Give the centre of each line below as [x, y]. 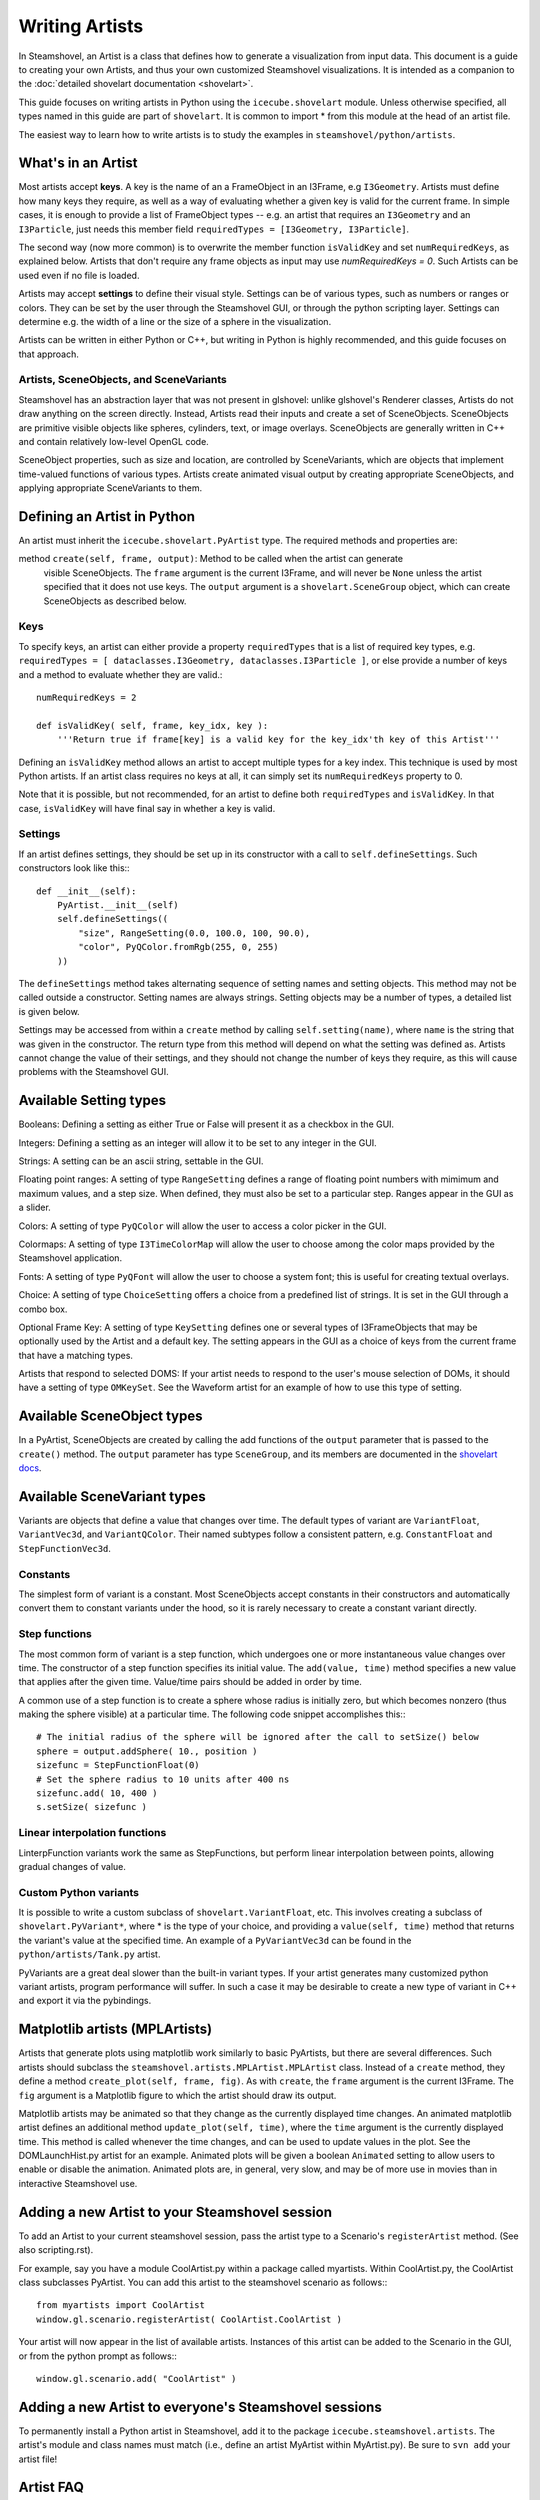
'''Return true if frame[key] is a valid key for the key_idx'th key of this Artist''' [278, 739]
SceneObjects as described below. [115, 601]
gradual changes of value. [72, 1866]
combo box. [43, 1309]
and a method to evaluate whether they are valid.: [120, 674]
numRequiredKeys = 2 [86, 697]
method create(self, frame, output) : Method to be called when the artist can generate [211, 559]
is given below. [49, 1011]
